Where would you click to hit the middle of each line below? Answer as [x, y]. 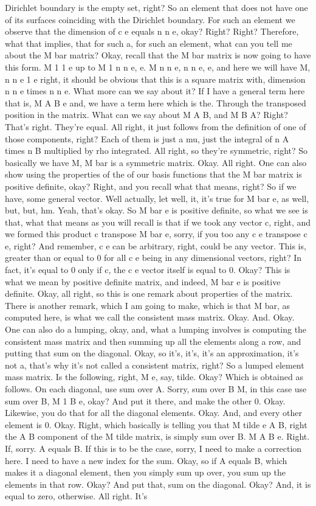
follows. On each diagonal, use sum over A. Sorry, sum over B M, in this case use [156, 389]
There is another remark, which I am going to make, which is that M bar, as [147, 305]
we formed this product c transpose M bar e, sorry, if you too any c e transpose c [156, 234]
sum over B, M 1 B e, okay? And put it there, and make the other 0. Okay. [145, 400]
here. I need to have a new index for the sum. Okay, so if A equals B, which [146, 460]
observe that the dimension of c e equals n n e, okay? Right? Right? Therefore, [152, 31]
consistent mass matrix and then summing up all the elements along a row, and [153, 341]
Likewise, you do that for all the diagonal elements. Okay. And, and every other [153, 413]
